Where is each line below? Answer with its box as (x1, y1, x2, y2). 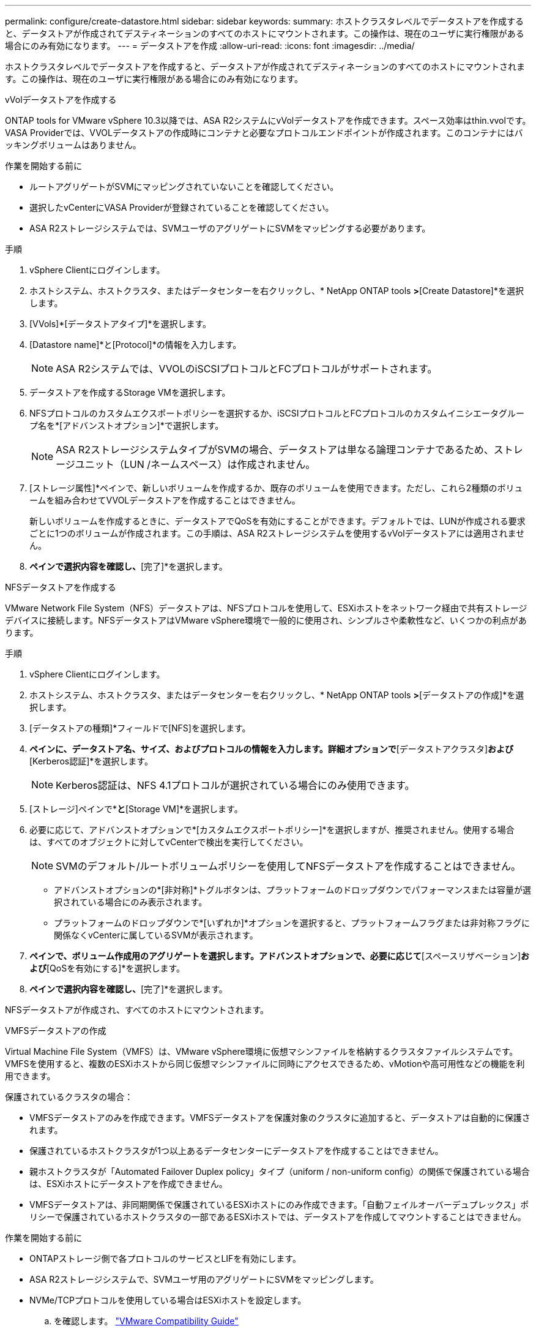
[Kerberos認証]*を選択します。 (29, 756, 153, 766)
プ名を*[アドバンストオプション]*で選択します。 (29, 420, 224, 431)
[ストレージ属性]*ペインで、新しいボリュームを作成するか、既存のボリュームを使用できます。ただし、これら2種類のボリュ (29, 483, 523, 493)
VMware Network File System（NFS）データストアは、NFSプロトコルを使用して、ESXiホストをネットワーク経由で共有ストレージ (5, 603, 527, 613)
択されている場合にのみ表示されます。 (54, 897, 207, 907)
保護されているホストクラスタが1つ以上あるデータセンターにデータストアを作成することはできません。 (29, 1145, 444, 1156)
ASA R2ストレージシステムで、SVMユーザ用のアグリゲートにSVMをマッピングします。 (29, 1274, 379, 1284)
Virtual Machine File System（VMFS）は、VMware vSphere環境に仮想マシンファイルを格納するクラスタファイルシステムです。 (5, 1046, 518, 1057)
